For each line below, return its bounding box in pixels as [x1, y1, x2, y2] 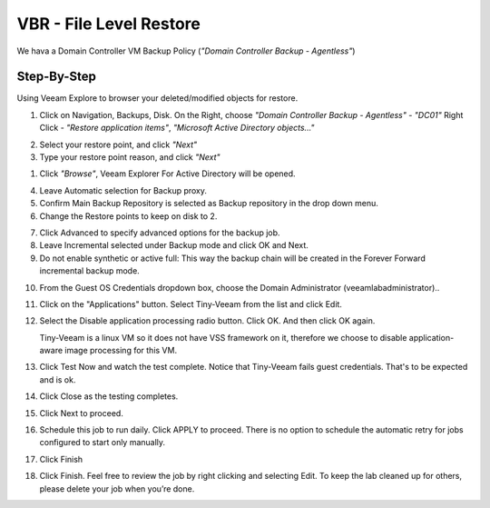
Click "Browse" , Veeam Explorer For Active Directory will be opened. [39, 168, 296, 179]
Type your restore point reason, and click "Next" [39, 152, 221, 163]
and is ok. [39, 374, 76, 385]
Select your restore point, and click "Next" [39, 139, 198, 150]
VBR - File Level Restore [16, 14, 201, 34]
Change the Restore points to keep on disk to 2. [39, 210, 218, 222]
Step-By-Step [16, 69, 97, 85]
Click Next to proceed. [39, 407, 124, 418]
